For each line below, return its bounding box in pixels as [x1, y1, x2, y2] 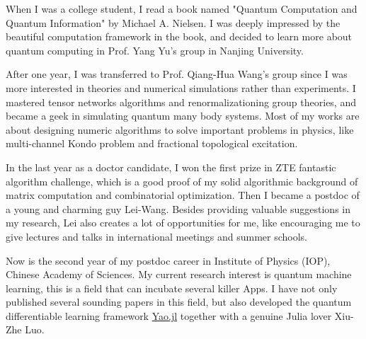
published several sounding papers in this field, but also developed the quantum [6, 294, 352, 309]
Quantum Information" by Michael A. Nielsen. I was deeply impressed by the [6, 15, 341, 30]
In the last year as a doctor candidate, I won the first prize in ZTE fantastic [6, 159, 336, 174]
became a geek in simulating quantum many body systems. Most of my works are [6, 108, 360, 123]
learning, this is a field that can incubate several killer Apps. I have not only [6, 280, 338, 295]
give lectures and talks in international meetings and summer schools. [6, 229, 308, 243]
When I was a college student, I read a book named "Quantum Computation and [6, 1, 358, 16]
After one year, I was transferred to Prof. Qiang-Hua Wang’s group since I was [6, 67, 348, 81]
